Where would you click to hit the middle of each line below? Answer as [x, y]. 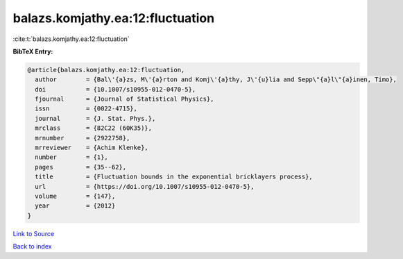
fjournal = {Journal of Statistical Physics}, [125, 99]
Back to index [32, 247]
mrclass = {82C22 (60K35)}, [94, 128]
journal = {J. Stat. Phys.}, [95, 118]
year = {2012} [75, 206]
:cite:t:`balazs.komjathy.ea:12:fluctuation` [71, 39]
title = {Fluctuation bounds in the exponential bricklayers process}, [174, 177]
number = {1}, [72, 157]
